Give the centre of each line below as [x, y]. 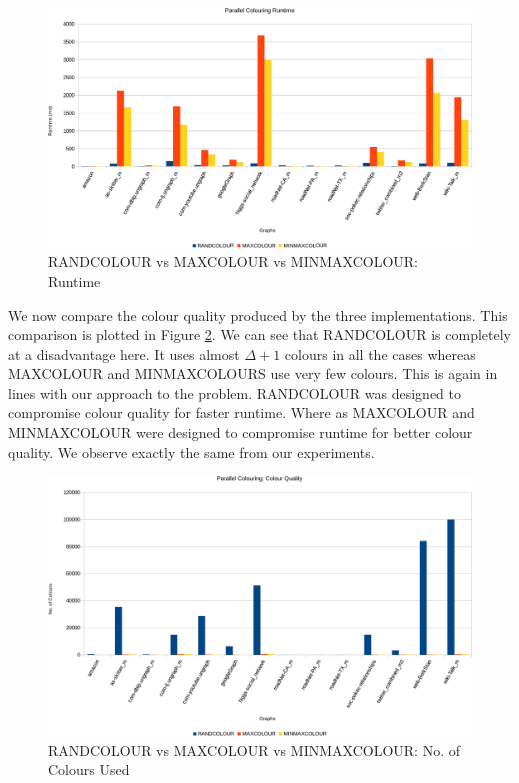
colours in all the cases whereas [380, 353]
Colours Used [89, 769]
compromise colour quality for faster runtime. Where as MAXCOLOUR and [241, 412]
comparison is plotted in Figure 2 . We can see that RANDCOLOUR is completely [259, 334]
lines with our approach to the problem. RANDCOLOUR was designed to [235, 392]
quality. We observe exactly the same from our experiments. [191, 451]
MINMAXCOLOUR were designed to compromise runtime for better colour [240, 432]
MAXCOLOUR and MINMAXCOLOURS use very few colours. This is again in [253, 373]
